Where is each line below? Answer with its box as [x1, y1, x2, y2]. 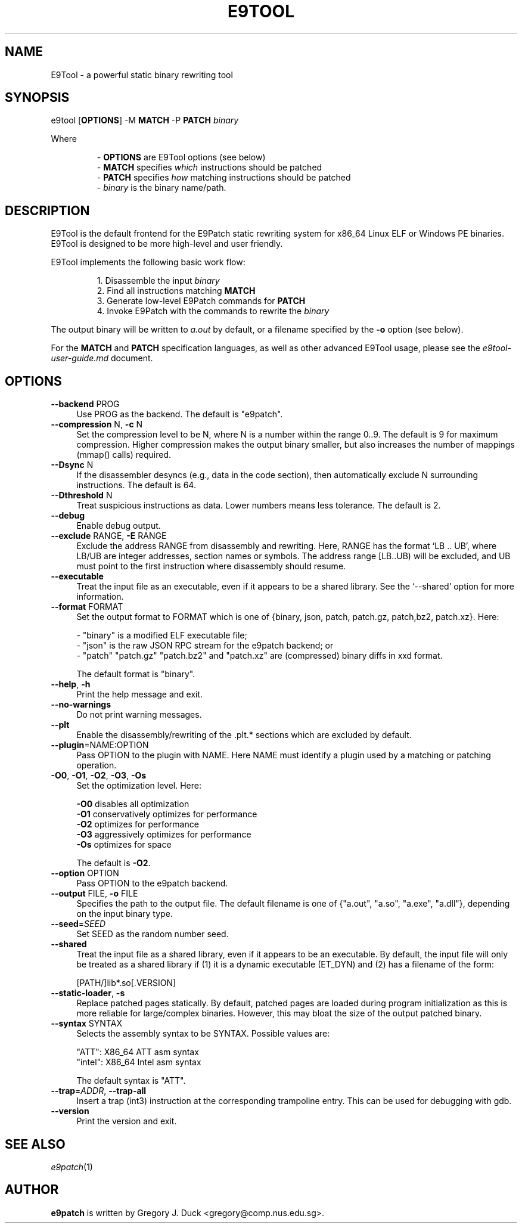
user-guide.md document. [51, 353, 153, 364]
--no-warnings [51, 699, 111, 710]
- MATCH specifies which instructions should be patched [97, 162, 322, 173]
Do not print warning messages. [76, 709, 202, 720]
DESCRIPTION [5, 203, 90, 218]
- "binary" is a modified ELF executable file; [76, 630, 247, 641]
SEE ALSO [5, 1136, 66, 1152]
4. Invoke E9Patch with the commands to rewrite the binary [97, 306, 330, 317]
